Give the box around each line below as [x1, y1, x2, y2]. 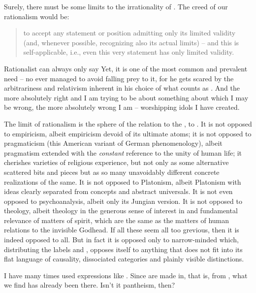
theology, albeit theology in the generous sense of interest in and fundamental [4, 205, 238, 216]
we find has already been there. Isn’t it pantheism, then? [4, 280, 175, 290]
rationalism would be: [4, 11, 69, 21]
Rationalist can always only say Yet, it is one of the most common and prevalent [4, 63, 248, 73]
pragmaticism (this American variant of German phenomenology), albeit [4, 138, 223, 148]
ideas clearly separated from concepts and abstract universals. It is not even [4, 186, 233, 196]
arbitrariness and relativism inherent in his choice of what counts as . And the [4, 83, 240, 93]
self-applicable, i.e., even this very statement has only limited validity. [23, 47, 234, 57]
